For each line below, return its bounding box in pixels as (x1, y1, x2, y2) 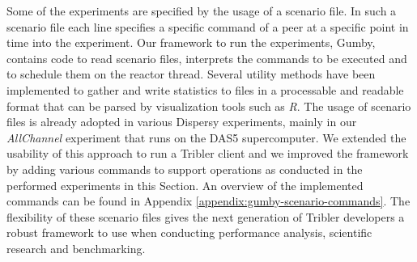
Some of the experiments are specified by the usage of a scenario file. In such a (6, 2, 397, 19)
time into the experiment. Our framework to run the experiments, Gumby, (6, 34, 376, 51)
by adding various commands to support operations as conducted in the (6, 160, 363, 177)
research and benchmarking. (6, 239, 146, 256)
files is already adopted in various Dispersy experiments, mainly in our (6, 113, 357, 130)
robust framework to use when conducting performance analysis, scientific (6, 224, 372, 241)
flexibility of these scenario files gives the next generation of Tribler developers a (6, 208, 405, 225)
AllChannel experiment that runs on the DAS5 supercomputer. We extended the (6, 129, 406, 146)
